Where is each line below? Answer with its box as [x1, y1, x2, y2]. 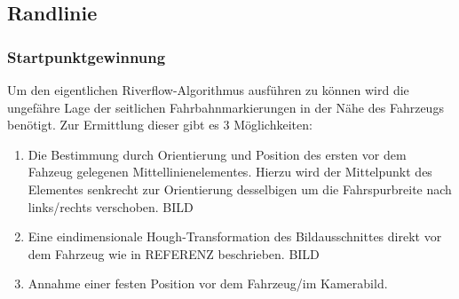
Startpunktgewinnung [7, 45, 166, 67]
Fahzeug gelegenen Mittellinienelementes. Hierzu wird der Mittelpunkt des [28, 162, 432, 181]
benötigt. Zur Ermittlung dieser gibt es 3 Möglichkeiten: [7, 115, 313, 134]
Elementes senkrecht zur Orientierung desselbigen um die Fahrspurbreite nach [28, 179, 452, 198]
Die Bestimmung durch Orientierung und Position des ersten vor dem [28, 145, 407, 163]
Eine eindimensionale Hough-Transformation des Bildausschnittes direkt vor [28, 227, 442, 246]
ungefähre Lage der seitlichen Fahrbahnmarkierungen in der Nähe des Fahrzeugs [7, 98, 444, 116]
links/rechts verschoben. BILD [28, 197, 194, 216]
